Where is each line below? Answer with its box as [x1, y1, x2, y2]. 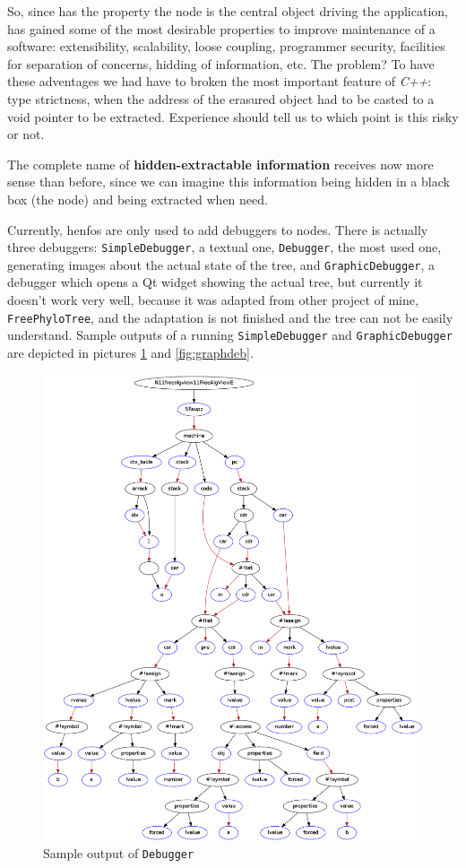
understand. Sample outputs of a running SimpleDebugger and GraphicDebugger [7, 325, 453, 344]
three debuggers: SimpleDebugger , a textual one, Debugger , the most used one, [7, 238, 442, 256]
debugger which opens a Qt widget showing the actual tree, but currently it [7, 273, 423, 291]
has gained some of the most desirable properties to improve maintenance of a [7, 19, 436, 38]
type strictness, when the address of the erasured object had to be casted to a [7, 89, 435, 108]
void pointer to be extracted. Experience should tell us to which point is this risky [7, 107, 459, 126]
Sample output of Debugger [43, 844, 194, 863]
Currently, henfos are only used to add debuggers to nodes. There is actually [7, 220, 428, 239]
